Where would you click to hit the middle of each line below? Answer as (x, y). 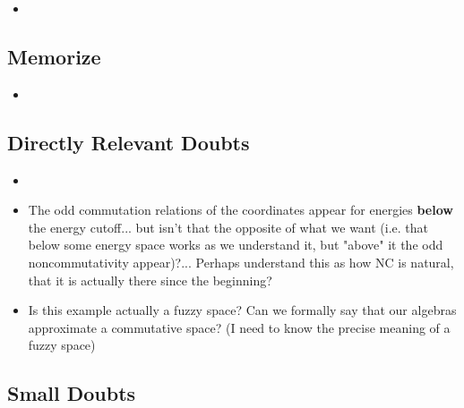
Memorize (54, 56)
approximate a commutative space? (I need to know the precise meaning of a (239, 327)
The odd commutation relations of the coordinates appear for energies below (241, 210)
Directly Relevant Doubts (129, 142)
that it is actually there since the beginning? (150, 280)
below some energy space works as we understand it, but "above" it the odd (236, 245)
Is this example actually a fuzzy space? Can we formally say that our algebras (242, 310)
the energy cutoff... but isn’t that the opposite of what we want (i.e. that (228, 227)
